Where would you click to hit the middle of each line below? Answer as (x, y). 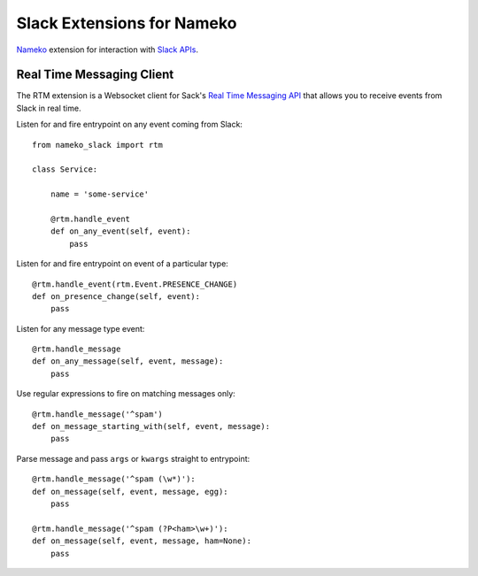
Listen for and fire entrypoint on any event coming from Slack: (130, 125)
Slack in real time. (49, 108)
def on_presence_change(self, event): (116, 296)
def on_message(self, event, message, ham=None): (142, 541)
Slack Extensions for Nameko (127, 23)
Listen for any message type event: (81, 328)
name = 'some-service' (100, 194)
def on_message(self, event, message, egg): (131, 492)
